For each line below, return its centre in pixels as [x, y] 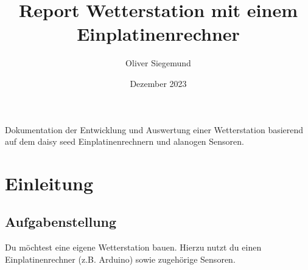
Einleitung [49, 183]
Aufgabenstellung [61, 222]
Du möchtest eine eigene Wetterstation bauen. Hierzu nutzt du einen [133, 247]
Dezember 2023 [158, 83]
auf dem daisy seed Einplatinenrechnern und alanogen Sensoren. [124, 141]
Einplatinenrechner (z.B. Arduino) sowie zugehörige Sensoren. [120, 259]
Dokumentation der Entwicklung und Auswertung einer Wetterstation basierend [154, 129]
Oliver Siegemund [158, 63]
